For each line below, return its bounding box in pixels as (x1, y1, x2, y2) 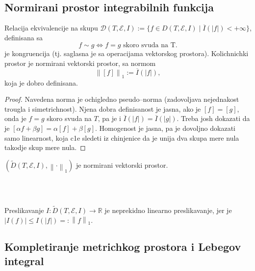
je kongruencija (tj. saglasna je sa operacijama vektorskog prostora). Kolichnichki (4, 48, 249, 59)
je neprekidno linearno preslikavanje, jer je (104, 205, 232, 215)
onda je (4, 113, 26, 123)
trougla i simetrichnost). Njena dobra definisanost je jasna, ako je (4, 103, 201, 114)
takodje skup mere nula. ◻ (4, 142, 86, 152)
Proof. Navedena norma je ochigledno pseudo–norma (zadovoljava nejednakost (4, 94, 239, 104)
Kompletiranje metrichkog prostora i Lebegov (4, 239, 241, 254)
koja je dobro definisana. (4, 77, 78, 88)
